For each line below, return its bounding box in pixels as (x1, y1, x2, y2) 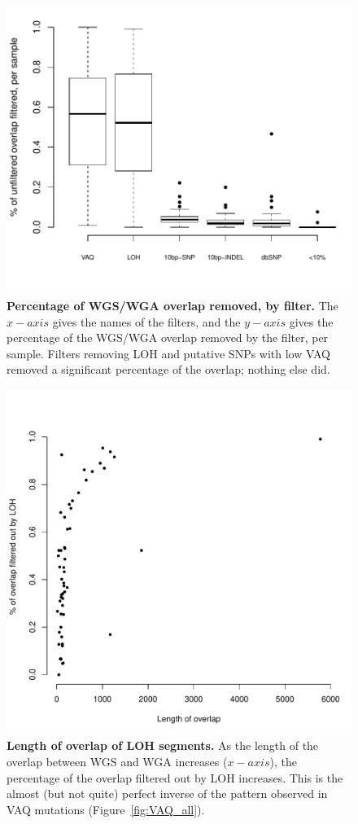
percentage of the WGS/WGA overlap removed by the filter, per (7, 329, 329, 346)
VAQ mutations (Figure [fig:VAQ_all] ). (7, 800, 205, 817)
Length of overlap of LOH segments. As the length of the (7, 737, 319, 754)
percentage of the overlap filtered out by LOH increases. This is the (7, 769, 343, 786)
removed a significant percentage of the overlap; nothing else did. (7, 361, 330, 378)
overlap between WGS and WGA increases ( (7, 753, 228, 770)
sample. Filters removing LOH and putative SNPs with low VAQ (7, 344, 330, 362)
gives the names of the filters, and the (52, 313, 241, 330)
